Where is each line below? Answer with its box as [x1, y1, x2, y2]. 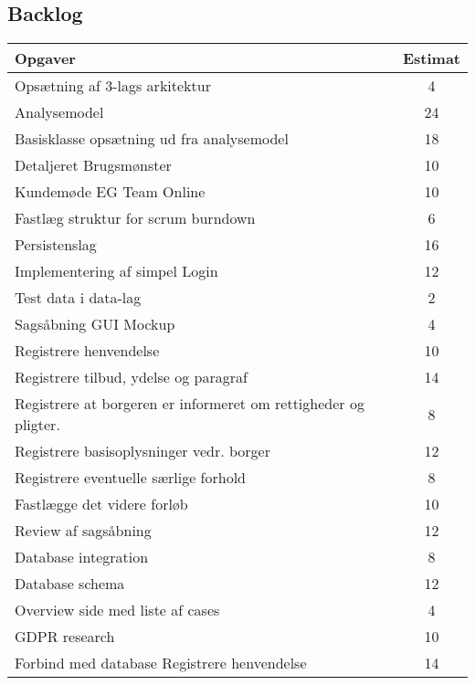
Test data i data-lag [15, 287, 142, 309]
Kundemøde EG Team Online [15, 181, 206, 203]
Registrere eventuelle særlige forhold [15, 467, 247, 489]
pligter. [15, 414, 60, 436]
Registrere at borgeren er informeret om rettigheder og [15, 393, 364, 415]
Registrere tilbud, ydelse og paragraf [15, 366, 248, 388]
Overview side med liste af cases [15, 599, 220, 621]
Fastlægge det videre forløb [15, 493, 188, 515]
